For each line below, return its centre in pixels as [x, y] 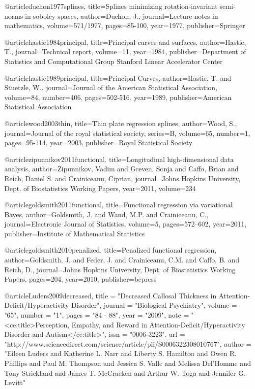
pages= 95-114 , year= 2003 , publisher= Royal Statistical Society [99, 143]
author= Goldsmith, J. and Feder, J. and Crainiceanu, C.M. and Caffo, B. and [122, 260]
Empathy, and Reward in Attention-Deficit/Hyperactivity [158, 324]
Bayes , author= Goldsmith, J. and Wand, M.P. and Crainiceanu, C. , [107, 214]
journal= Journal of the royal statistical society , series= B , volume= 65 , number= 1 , [127, 133]
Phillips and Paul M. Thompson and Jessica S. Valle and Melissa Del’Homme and [128, 363]
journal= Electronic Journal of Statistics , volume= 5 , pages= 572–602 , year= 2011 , [126, 224]
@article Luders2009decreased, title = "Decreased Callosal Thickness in [111, 295]
